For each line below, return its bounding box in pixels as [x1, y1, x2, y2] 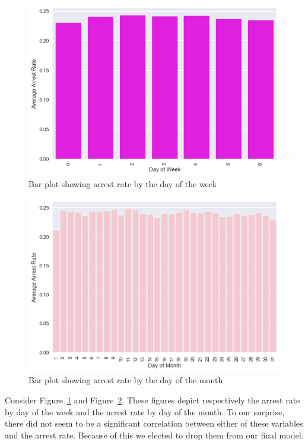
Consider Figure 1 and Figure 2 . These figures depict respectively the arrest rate [5, 394, 300, 406]
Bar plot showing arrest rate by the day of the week [28, 178, 217, 190]
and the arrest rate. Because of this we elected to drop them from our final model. [5, 428, 304, 441]
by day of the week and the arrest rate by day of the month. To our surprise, [5, 405, 285, 418]
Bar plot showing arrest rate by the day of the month [28, 374, 223, 386]
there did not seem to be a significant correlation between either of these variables [5, 417, 303, 430]
